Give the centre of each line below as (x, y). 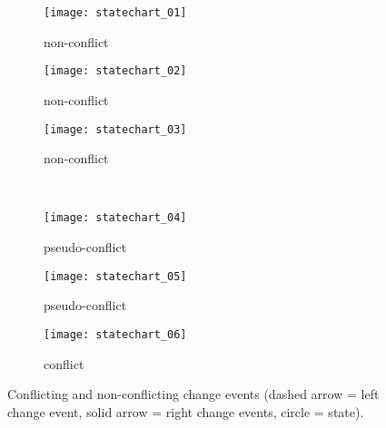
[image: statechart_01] (115, 13)
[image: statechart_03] (115, 129)
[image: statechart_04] (115, 218)
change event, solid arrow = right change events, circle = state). (186, 411)
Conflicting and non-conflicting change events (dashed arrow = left (193, 394)
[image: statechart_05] (115, 276)
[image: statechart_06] (115, 334)
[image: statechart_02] (115, 71)
